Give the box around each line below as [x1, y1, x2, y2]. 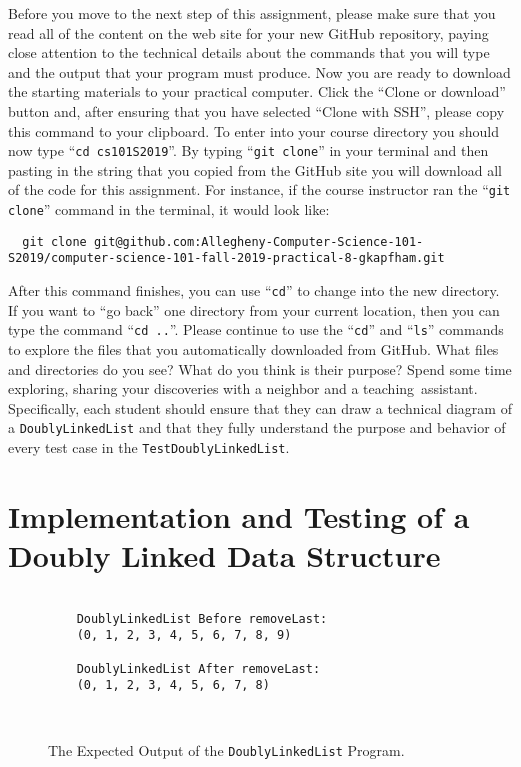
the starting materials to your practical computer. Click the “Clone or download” [8, 81, 506, 102]
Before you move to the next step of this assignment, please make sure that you [8, 3, 496, 23]
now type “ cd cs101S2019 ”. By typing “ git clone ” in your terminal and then [8, 140, 489, 161]
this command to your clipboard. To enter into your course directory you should [8, 120, 499, 141]
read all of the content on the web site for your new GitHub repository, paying [8, 22, 489, 43]
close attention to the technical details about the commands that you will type [8, 42, 490, 63]
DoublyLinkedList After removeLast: [76, 661, 321, 676]
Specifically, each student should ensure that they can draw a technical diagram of [8, 397, 512, 418]
